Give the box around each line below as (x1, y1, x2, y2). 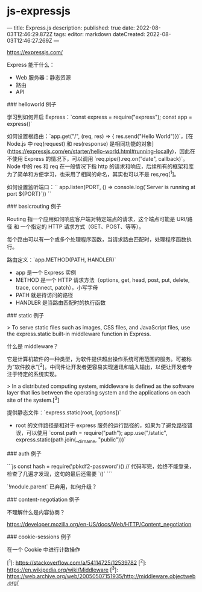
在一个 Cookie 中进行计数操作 (7, 546, 81, 553)
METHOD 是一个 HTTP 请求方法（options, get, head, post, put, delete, (15, 276, 190, 284)
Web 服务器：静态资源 (15, 73, 71, 81)
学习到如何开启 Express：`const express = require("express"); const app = (7, 113, 192, 120)
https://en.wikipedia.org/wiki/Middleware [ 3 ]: (7, 565, 118, 573)
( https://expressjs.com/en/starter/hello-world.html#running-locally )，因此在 (7, 148, 195, 155)
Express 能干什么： (7, 61, 55, 68)
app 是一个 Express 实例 (15, 269, 77, 276)
